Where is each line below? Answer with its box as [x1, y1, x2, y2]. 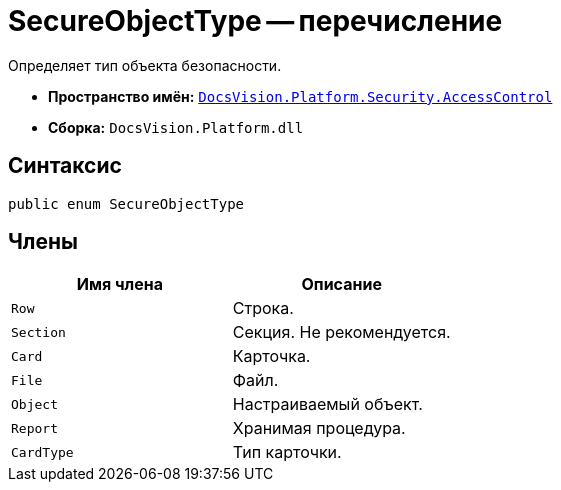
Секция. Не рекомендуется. [232, 322, 451, 343]
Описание [301, 274, 382, 295]
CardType [11, 444, 74, 460]
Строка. [232, 298, 294, 319]
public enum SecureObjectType [8, 195, 245, 212]
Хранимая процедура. [232, 418, 406, 439]
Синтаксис [8, 153, 122, 179]
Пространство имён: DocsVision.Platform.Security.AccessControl [48, 87, 553, 105]
